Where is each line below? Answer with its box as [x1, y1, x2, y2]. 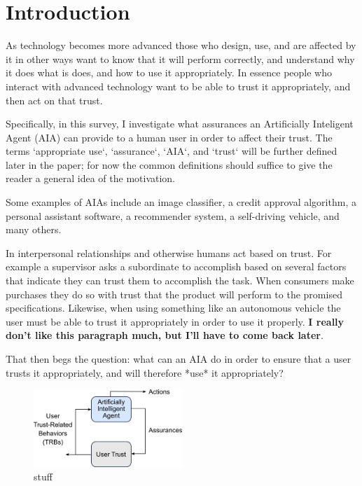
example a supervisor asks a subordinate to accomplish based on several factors [6, 259, 347, 274]
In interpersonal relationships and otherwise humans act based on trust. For [6, 245, 332, 260]
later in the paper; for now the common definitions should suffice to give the [6, 157, 333, 172]
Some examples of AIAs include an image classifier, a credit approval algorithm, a [6, 195, 356, 209]
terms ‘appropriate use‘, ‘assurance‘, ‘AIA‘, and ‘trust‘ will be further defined [6, 144, 337, 158]
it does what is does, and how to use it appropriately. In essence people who [6, 65, 333, 80]
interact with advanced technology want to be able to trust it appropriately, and [6, 78, 351, 93]
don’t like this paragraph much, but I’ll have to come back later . [6, 328, 323, 342]
